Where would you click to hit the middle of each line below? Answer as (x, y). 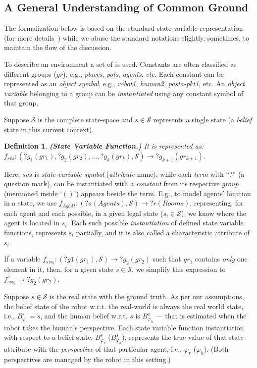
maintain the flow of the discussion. (58, 47)
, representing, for (217, 203)
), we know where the (214, 213)
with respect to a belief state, (49, 337)
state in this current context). (49, 129)
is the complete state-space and (85, 119)
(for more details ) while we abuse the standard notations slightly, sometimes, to (127, 37)
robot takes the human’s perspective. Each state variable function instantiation (124, 327)
